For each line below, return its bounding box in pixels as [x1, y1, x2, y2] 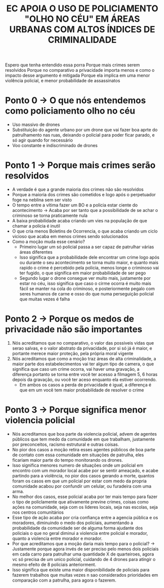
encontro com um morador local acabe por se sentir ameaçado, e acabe [12, 468, 159, 473]
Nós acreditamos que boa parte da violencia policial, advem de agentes [12, 431, 157, 437]
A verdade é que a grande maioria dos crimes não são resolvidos [12, 186, 144, 192]
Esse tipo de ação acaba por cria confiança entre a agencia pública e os [12, 514, 158, 520]
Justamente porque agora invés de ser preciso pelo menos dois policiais [12, 546, 159, 552]
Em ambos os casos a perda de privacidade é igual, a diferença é [19, 382, 152, 387]
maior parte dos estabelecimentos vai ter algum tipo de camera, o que [12, 361, 154, 367]
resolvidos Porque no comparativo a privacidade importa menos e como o [5, 67, 155, 73]
